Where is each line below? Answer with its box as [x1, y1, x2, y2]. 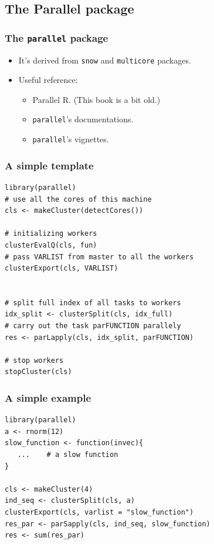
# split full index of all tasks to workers [5, 298, 181, 307]
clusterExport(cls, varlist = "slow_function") [5, 508, 194, 516]
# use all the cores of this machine [5, 195, 152, 203]
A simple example [5, 390, 91, 405]
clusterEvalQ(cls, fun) [5, 241, 97, 249]
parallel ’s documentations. [32, 113, 134, 125]
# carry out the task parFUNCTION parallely [5, 322, 181, 331]
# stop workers [5, 356, 64, 365]
